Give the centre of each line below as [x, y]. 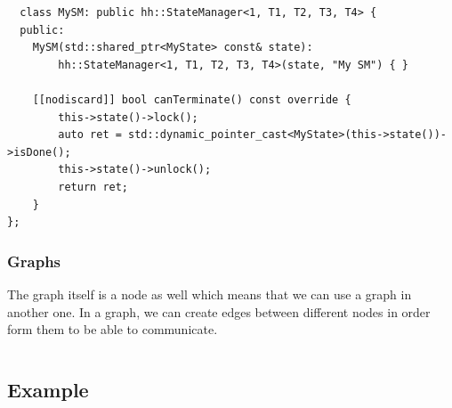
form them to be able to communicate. [113, 329]
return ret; [93, 187]
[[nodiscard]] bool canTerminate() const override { [192, 99]
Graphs [34, 261]
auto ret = [90, 135]
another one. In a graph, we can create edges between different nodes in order [219, 311]
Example [48, 390]
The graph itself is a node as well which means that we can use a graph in [210, 294]
